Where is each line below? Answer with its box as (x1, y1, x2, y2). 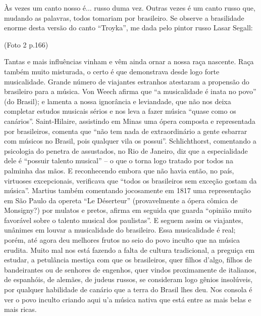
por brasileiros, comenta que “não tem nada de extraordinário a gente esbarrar (4, 125, 247, 136)
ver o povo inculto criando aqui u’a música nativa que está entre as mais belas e (4, 294, 251, 304)
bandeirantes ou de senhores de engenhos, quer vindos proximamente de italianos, (4, 264, 256, 275)
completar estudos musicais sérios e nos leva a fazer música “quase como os (4, 106, 236, 116)
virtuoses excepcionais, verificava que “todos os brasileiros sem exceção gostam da (4, 175, 257, 186)
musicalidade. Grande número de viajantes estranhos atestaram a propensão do (4, 76, 249, 86)
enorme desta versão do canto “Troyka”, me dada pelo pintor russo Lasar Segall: (4, 22, 253, 33)
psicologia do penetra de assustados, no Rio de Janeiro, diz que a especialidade (4, 145, 248, 156)
